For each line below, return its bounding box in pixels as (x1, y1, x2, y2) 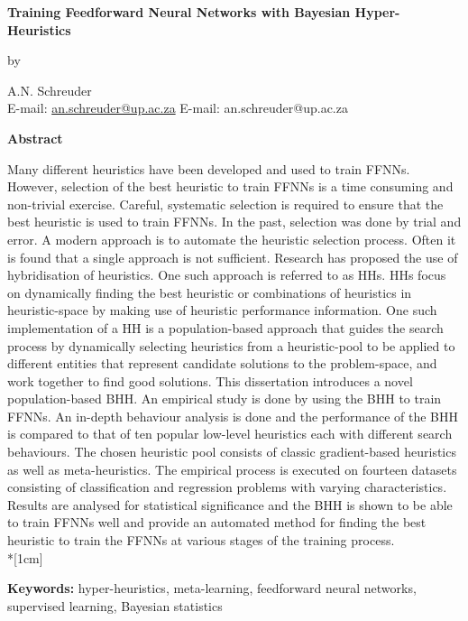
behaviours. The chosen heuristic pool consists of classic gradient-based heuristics (7, 442, 456, 461)
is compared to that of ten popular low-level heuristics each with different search (7, 424, 453, 443)
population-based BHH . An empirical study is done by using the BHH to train (7, 389, 442, 408)
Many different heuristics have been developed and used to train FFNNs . (7, 159, 410, 178)
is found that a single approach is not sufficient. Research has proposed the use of (7, 247, 458, 266)
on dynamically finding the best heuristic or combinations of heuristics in (7, 283, 412, 301)
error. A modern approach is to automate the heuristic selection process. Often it (7, 229, 456, 248)
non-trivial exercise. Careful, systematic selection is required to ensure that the (7, 194, 444, 213)
